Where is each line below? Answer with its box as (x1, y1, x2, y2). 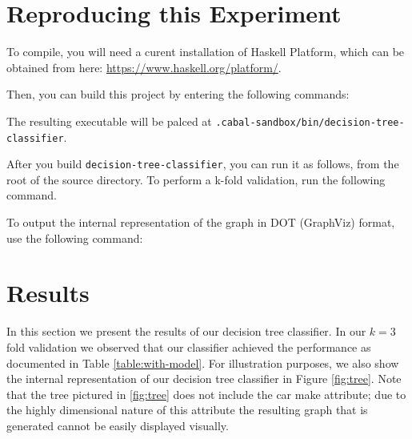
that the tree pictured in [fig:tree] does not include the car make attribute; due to (6, 385, 406, 402)
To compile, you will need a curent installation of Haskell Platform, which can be (6, 43, 405, 60)
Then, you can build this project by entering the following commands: (6, 86, 350, 103)
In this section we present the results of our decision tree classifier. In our (6, 323, 366, 340)
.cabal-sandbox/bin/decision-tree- (215, 116, 405, 128)
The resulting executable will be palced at (6, 112, 212, 129)
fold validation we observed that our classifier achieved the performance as (6, 338, 371, 355)
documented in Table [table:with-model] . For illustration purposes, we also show (6, 354, 399, 371)
